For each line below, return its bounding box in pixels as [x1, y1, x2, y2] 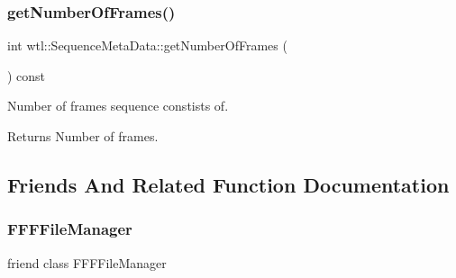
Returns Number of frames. [7, 127, 159, 145]
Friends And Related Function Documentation [7, 170, 450, 198]
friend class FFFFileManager [7, 253, 167, 272]
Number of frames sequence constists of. [7, 96, 229, 115]
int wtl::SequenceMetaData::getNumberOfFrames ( [7, 36, 287, 55]
